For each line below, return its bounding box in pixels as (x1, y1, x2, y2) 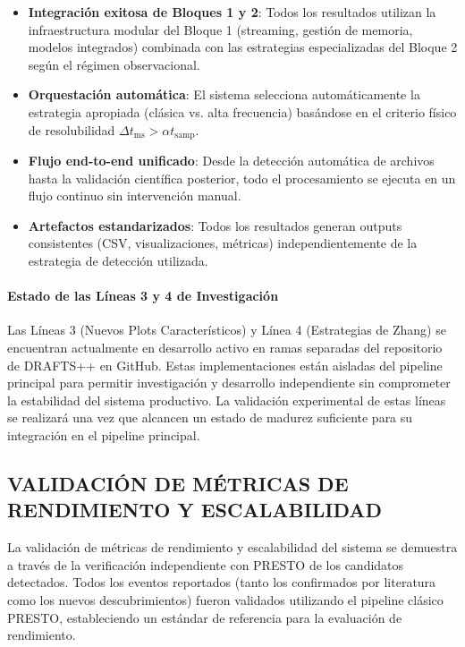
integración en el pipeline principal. (7, 425, 200, 444)
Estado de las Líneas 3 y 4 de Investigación (7, 286, 279, 305)
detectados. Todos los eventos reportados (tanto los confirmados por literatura (7, 573, 436, 592)
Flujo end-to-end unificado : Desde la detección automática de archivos (28, 151, 435, 170)
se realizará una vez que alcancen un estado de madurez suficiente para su (7, 408, 413, 427)
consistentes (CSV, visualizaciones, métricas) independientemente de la (28, 234, 418, 252)
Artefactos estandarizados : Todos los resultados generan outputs (28, 216, 402, 234)
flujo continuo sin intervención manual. (28, 186, 241, 205)
